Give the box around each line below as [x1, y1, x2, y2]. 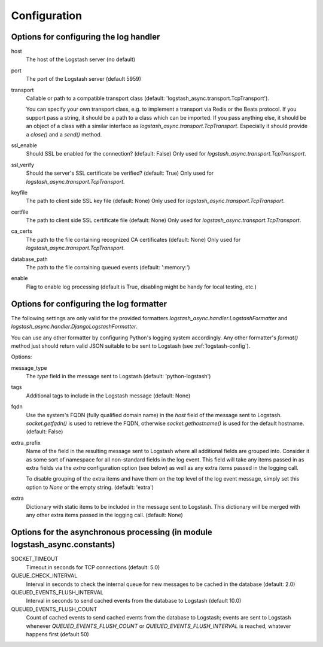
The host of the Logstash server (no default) [26, 56, 136, 63]
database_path [11, 255, 48, 263]
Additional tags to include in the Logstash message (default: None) [26, 392, 191, 399]
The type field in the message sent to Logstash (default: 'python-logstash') [26, 373, 211, 380]
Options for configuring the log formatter [11, 299, 167, 309]
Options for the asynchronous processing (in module [11, 527, 212, 537]
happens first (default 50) [26, 630, 89, 637]
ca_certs [11, 227, 32, 235]
